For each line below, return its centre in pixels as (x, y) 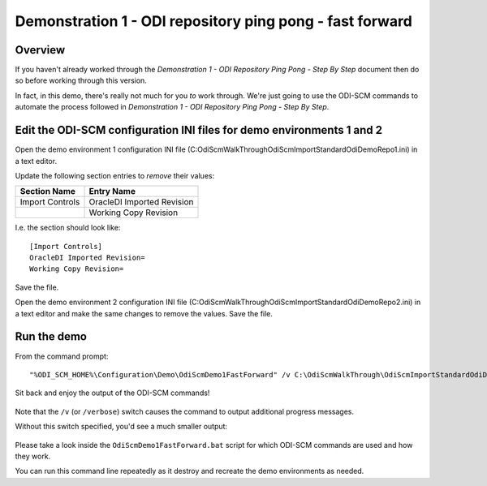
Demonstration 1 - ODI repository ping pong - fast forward (214, 21)
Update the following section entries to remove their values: (115, 175)
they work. (33, 456)
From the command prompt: (62, 356)
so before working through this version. (81, 80)
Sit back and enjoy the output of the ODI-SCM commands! (112, 393)
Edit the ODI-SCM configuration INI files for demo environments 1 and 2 (199, 130)
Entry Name (112, 191)
